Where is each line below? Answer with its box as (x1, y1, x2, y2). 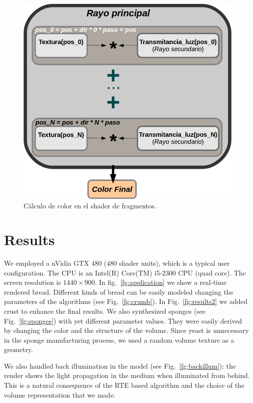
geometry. (4, 344, 33, 354)
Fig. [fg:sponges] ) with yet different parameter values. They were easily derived (4, 315, 242, 326)
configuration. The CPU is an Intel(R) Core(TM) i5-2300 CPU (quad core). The (4, 267, 246, 277)
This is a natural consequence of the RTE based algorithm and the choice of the (4, 380, 245, 390)
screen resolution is (4, 277, 61, 287)
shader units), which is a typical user (119, 257, 230, 268)
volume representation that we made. (4, 389, 116, 400)
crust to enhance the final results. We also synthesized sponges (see (4, 305, 205, 316)
